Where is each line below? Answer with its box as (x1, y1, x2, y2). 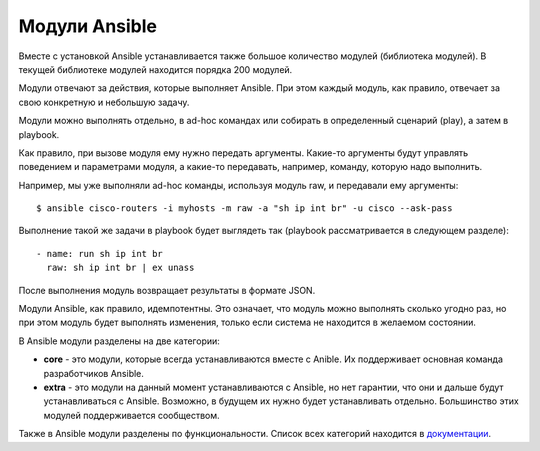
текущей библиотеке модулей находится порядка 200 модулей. (18, 63, 293, 75)
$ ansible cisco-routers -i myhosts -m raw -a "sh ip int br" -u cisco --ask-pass (36, 203, 453, 214)
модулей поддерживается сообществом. (43, 409, 220, 421)
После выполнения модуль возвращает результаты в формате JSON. (18, 284, 316, 296)
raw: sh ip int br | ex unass (46, 262, 195, 274)
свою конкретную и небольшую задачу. (18, 96, 190, 108)
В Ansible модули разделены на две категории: (18, 335, 220, 347)
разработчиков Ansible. (43, 367, 145, 379)
